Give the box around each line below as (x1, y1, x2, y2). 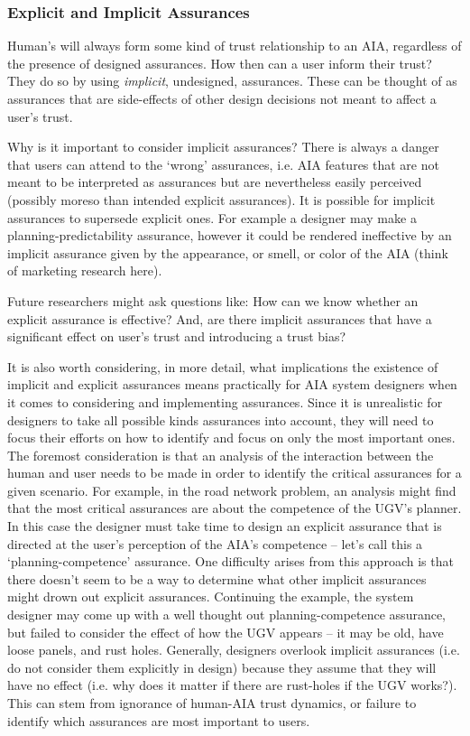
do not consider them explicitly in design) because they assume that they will (7, 657, 437, 676)
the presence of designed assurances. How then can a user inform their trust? (7, 53, 432, 72)
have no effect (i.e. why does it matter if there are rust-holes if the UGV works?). (7, 675, 457, 694)
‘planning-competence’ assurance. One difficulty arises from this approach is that (7, 552, 454, 571)
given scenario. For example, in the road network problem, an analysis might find (7, 480, 456, 499)
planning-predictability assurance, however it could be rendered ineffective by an (7, 226, 452, 245)
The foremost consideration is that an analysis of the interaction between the (7, 445, 434, 464)
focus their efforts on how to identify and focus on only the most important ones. (7, 428, 456, 447)
